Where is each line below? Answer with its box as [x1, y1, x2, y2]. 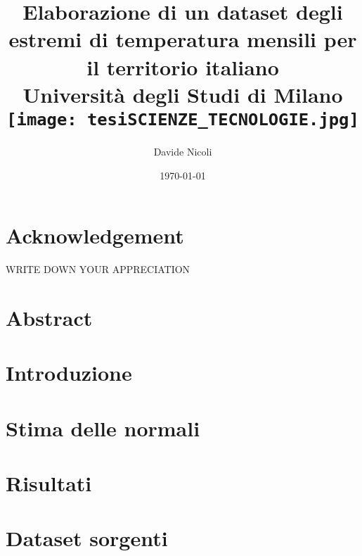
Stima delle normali [6, 413, 200, 442]
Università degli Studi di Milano [22, 80, 343, 108]
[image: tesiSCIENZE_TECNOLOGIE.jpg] [6, 109, 359, 129]
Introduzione [6, 358, 132, 387]
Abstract [6, 303, 93, 331]
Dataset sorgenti [6, 524, 168, 552]
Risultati [6, 469, 92, 498]
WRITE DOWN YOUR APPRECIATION [6, 262, 190, 277]
